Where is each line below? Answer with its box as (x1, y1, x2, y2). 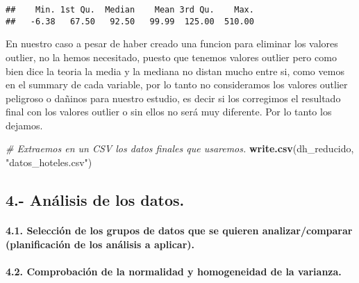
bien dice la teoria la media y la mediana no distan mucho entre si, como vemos (6, 63, 344, 78)
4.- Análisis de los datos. (6, 189, 185, 211)
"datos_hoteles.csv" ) (6, 155, 92, 170)
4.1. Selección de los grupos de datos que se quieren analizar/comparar (6, 223, 353, 238)
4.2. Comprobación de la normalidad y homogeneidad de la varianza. (6, 264, 342, 278)
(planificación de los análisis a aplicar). (6, 236, 195, 251)
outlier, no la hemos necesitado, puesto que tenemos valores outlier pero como (6, 49, 337, 64)
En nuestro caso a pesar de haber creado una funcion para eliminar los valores (6, 36, 338, 51)
